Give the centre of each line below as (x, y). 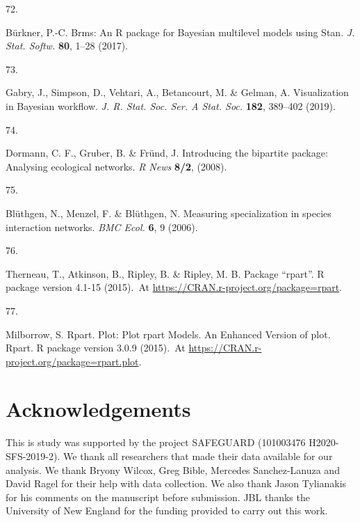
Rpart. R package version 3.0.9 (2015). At (96, 348)
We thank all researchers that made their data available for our (198, 456)
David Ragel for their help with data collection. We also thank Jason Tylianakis (176, 483)
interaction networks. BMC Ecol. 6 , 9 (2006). (102, 227)
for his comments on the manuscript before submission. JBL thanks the (158, 497)
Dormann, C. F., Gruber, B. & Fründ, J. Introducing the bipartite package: (167, 153)
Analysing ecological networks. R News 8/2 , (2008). (116, 166)
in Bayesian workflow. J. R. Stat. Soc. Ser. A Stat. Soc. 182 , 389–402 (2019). (171, 105)
